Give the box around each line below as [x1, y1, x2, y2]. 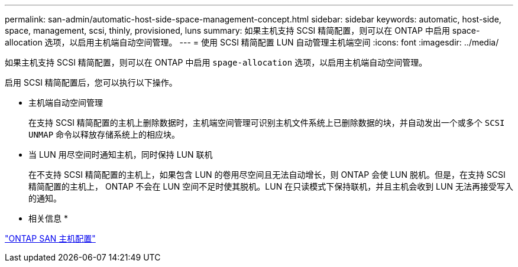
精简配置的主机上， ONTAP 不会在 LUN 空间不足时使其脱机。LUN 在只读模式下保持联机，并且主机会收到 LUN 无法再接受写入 [28, 181, 513, 191]
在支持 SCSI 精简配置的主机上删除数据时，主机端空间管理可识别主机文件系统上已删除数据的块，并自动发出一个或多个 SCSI [28, 118, 505, 128]
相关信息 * [28, 213, 68, 223]
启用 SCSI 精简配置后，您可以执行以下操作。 [5, 77, 177, 87]
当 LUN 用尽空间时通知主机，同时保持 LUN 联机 [28, 149, 213, 159]
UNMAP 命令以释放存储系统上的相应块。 [28, 129, 180, 139]
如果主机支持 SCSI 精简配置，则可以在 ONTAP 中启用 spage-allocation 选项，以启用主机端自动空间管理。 [5, 57, 428, 67]
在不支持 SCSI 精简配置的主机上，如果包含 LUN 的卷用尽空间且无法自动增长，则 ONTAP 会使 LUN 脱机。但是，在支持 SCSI [28, 170, 506, 180]
